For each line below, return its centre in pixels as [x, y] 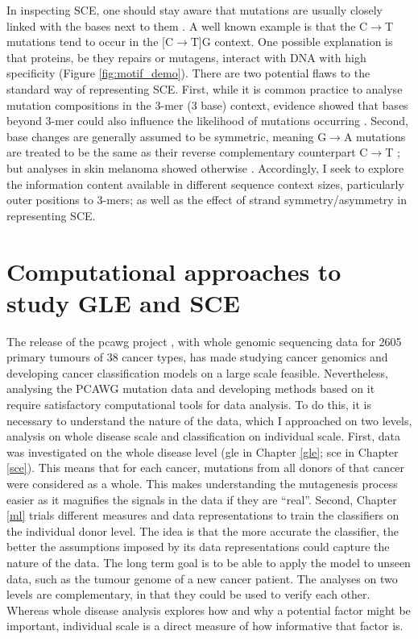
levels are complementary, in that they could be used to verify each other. [188, 594]
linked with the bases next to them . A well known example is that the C [187, 25]
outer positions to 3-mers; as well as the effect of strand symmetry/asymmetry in [207, 200]
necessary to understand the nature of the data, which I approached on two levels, [209, 420]
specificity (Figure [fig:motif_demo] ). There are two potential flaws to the [188, 73]
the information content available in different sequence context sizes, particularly [205, 184]
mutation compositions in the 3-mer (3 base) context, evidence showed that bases [207, 104]
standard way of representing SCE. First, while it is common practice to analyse [205, 88]
